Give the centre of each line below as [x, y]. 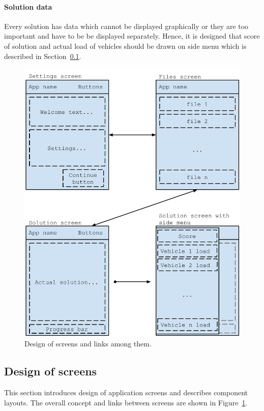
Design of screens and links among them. [88, 344]
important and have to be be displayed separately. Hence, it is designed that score [132, 36]
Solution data [28, 6]
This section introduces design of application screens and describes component [126, 392]
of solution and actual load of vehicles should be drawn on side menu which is [125, 46]
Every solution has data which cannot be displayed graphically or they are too [126, 26]
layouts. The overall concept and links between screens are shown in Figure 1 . [126, 402]
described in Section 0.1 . [43, 56]
